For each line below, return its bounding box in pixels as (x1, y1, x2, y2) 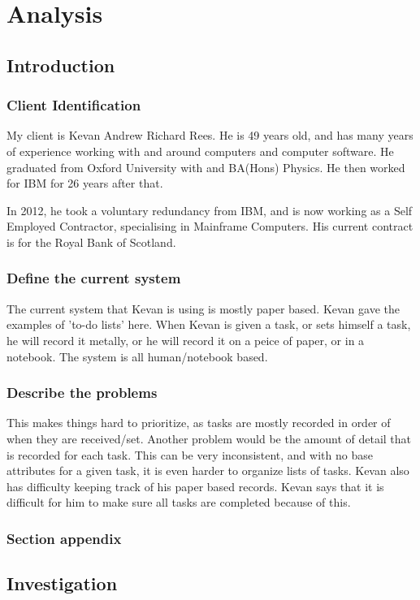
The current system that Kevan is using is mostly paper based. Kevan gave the (6, 300, 400, 317)
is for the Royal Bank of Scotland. (6, 233, 176, 250)
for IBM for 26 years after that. (6, 175, 163, 192)
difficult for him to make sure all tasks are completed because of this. (6, 494, 351, 511)
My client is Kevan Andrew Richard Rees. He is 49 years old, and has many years (6, 127, 414, 144)
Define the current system (6, 268, 181, 288)
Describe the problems (6, 382, 158, 403)
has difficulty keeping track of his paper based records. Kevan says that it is (6, 477, 384, 494)
